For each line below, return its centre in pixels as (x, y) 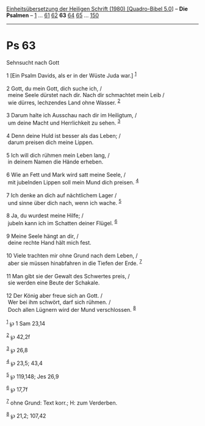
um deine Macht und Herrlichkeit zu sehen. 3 (64, 122)
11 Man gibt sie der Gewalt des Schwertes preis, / (68, 276)
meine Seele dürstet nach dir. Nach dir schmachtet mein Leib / (86, 95)
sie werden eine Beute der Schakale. (54, 283)
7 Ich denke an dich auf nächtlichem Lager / (62, 195)
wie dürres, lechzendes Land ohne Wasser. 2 (64, 102)
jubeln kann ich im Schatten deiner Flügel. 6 (63, 222)
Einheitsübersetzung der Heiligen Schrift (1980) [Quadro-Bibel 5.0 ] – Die (97, 9)
